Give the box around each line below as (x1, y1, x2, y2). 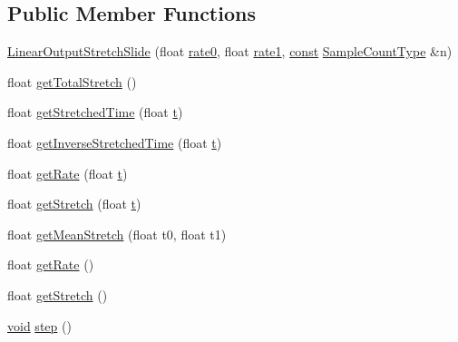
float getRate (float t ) (7, 163, 128, 182)
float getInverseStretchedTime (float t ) (7, 132, 222, 151)
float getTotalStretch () (7, 72, 137, 91)
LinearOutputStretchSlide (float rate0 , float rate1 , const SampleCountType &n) (7, 42, 453, 61)
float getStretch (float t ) (7, 194, 141, 213)
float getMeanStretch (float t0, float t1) (7, 224, 227, 243)
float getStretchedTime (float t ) (7, 103, 183, 122)
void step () (7, 316, 72, 335)
